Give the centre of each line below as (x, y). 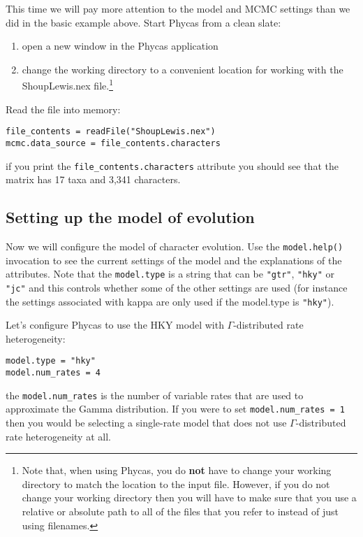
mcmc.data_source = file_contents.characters (113, 143)
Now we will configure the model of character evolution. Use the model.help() (175, 246)
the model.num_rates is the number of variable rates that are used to (155, 395)
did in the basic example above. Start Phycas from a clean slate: (143, 22)
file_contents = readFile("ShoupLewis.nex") (111, 132)
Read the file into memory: (63, 109)
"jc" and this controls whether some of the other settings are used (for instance (177, 287)
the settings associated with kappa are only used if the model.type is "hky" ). (170, 301)
